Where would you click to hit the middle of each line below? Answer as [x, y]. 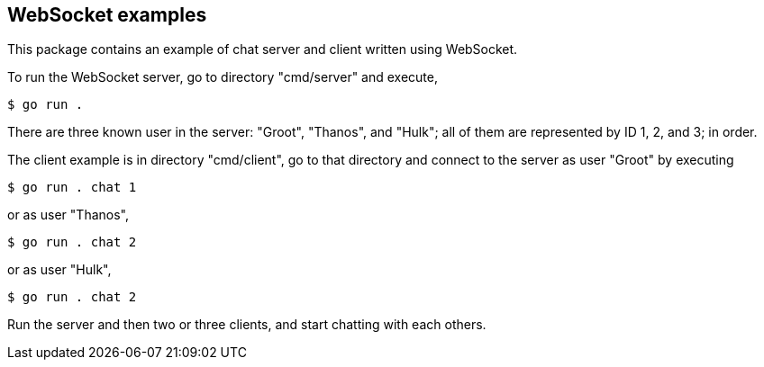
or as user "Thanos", [68, 215]
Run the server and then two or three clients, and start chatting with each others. [247, 325]
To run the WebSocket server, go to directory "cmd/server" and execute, [223, 77]
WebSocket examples [107, 15]
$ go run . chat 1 [72, 188]
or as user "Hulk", [59, 270]
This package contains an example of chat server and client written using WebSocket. [263, 49]
